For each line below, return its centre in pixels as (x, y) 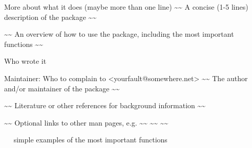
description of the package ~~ (50, 17)
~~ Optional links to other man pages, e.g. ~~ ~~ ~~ (86, 122)
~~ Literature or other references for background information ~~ (105, 105)
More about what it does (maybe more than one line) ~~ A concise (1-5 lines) (126, 7)
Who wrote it (25, 61)
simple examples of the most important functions (90, 140)
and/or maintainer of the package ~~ (62, 88)
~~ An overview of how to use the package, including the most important (119, 34)
